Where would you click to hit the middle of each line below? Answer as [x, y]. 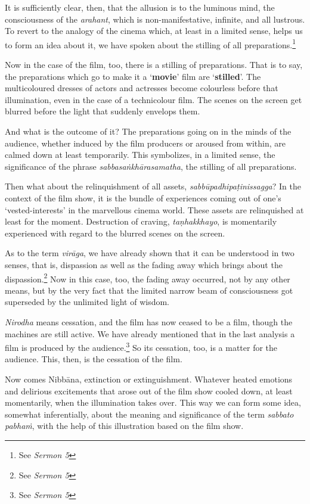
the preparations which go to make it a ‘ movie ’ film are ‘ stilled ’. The [133, 76]
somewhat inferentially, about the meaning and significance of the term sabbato [149, 414]
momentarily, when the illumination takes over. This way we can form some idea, [153, 402]
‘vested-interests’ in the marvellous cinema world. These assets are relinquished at [154, 209]
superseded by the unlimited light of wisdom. [87, 302]
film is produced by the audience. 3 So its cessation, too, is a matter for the [141, 346]
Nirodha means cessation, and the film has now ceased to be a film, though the [149, 321]
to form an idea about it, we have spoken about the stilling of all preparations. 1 [151, 43]
